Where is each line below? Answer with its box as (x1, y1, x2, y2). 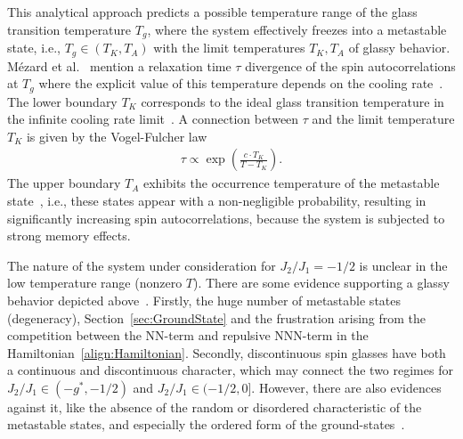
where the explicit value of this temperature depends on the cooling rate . (38, 74, 443, 93)
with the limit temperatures (153, 38, 305, 57)
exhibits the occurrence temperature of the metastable (142, 174, 440, 192)
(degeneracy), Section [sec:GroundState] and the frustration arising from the (7, 308, 426, 327)
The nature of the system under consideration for (7, 256, 276, 274)
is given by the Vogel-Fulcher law (26, 126, 207, 145)
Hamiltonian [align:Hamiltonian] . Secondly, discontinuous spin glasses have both (7, 343, 446, 362)
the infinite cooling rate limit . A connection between (7, 110, 299, 128)
